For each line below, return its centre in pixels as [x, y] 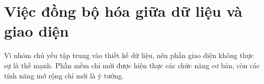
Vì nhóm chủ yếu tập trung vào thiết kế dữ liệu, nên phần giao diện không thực [129, 55]
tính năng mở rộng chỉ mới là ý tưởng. [64, 75]
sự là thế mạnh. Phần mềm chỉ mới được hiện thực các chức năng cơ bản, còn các [132, 65]
